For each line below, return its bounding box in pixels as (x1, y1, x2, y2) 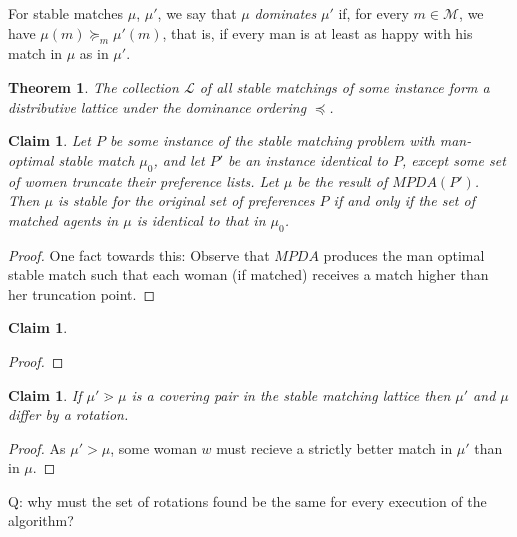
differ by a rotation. (8, 404, 129, 425)
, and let (153, 149, 205, 170)
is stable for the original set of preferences (57, 190, 315, 211)
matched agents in (8, 209, 119, 230)
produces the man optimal (323, 244, 485, 265)
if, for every (338, 3, 409, 23)
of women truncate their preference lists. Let (8, 170, 279, 191)
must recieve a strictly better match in (216, 437, 453, 458)
